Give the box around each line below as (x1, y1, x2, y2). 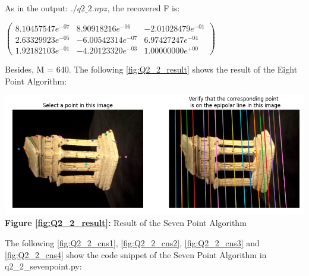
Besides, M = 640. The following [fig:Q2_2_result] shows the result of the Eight (5, 63, 298, 75)
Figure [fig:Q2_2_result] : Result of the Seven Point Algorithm (5, 217, 247, 229)
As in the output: (5, 2, 68, 14)
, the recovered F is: (107, 2, 180, 14)
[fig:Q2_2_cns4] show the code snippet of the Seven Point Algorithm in (5, 248, 267, 261)
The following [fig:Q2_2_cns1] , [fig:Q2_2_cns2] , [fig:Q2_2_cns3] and (5, 236, 260, 249)
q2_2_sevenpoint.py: (5, 260, 82, 272)
